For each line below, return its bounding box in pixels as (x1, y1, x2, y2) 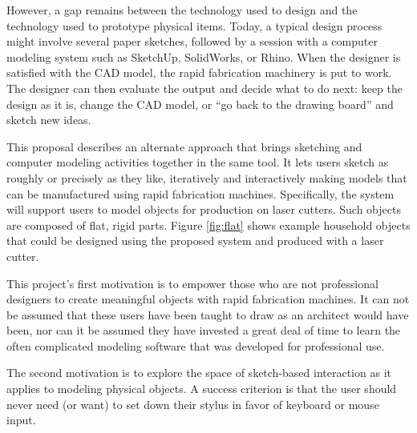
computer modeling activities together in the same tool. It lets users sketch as (6, 154, 389, 170)
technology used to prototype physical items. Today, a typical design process (6, 17, 383, 34)
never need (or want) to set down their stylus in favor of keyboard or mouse (6, 395, 379, 412)
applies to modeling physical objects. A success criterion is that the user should (6, 380, 397, 397)
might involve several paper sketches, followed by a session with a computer (6, 33, 378, 50)
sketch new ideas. (6, 111, 91, 128)
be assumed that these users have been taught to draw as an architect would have (6, 306, 409, 323)
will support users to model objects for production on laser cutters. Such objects (6, 201, 401, 218)
